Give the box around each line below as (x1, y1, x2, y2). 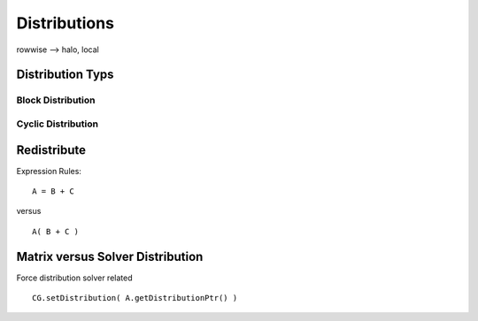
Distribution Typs (16, 67, 114, 82)
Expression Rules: (16, 165, 81, 176)
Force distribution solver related (16, 272, 133, 283)
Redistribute (16, 142, 87, 157)
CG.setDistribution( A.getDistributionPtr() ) (32, 293, 238, 303)
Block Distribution (16, 94, 96, 106)
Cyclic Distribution (16, 118, 99, 130)
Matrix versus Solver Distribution (16, 248, 204, 264)
